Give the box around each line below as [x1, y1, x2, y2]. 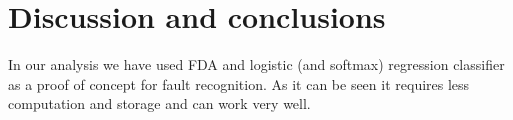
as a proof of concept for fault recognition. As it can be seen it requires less [8, 73, 470, 94]
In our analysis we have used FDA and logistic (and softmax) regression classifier [8, 54, 505, 75]
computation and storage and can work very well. [8, 93, 311, 114]
